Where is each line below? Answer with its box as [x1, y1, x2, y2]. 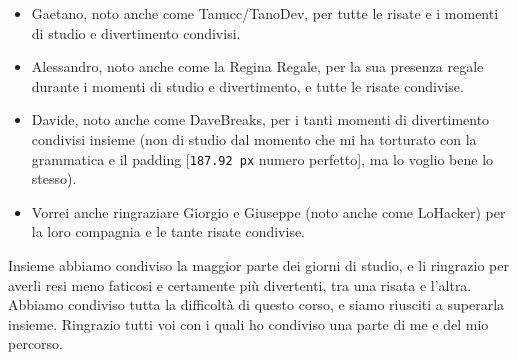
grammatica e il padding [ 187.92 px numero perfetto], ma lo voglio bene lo [31, 148, 494, 169]
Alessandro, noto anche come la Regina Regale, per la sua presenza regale [31, 56, 484, 77]
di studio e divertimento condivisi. [31, 22, 241, 43]
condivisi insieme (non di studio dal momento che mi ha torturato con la [31, 128, 477, 149]
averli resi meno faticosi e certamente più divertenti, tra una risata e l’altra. [8, 274, 472, 295]
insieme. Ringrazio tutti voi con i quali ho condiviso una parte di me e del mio [8, 313, 489, 334]
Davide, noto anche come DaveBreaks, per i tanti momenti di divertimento [31, 109, 490, 130]
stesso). [31, 168, 77, 189]
